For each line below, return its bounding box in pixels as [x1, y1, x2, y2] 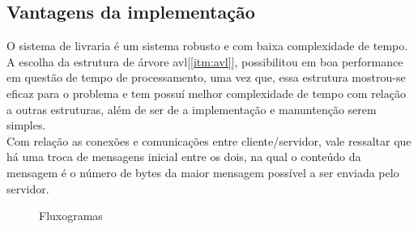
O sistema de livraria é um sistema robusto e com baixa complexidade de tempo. [6, 37, 408, 54]
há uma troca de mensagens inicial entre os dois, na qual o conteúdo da [6, 148, 361, 165]
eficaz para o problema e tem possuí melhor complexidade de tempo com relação [6, 84, 406, 101]
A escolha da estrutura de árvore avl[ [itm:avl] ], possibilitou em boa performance [6, 53, 403, 70]
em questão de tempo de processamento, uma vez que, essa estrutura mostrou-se [6, 69, 406, 86]
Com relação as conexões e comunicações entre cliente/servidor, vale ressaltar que [6, 132, 412, 149]
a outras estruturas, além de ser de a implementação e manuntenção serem [6, 100, 377, 117]
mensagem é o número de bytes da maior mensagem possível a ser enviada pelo [6, 163, 399, 180]
